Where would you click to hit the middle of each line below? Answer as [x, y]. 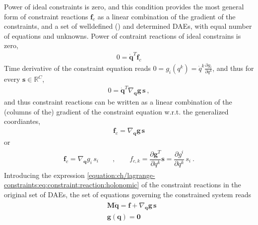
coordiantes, [22, 121]
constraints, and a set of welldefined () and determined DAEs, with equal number [128, 26]
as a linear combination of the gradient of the [166, 16]
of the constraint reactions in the [191, 185]
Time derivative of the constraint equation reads [77, 68]
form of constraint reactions [46, 16]
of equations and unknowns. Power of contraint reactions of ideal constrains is [123, 35]
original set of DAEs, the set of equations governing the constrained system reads [128, 194]
